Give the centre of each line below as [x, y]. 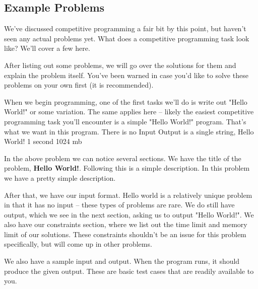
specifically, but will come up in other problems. [78, 244]
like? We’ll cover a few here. [47, 48]
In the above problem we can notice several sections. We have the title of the [123, 158]
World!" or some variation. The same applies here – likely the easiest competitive [129, 112]
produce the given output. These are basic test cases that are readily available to [129, 271]
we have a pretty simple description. [60, 177]
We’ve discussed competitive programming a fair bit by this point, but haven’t [125, 28]
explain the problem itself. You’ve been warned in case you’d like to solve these [126, 75]
